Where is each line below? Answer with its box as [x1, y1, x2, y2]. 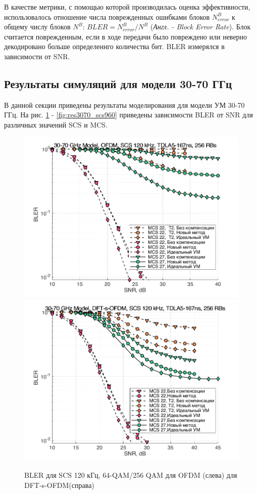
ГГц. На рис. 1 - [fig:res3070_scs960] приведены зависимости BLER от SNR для [4, 109, 253, 120]
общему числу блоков [4, 21, 71, 32]
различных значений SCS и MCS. [4, 119, 108, 130]
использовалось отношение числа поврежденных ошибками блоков [4, 11, 210, 22]
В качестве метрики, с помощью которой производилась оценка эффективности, [4, 2, 250, 12]
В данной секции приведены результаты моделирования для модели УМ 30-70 [4, 99, 245, 110]
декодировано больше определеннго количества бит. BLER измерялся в [4, 41, 225, 52]
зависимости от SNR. [4, 51, 70, 61]
